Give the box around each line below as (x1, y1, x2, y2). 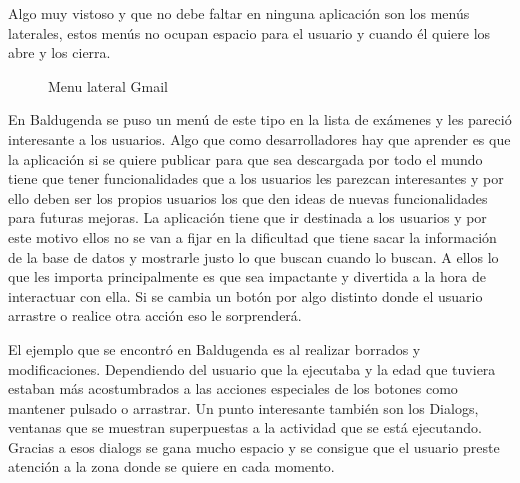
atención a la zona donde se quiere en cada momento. (8, 456, 335, 477)
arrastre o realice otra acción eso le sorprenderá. (8, 305, 302, 326)
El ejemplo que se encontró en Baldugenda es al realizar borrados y (8, 338, 421, 359)
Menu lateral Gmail (48, 75, 168, 96)
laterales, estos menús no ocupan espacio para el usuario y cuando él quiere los (8, 22, 491, 43)
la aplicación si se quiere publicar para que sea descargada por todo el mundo (8, 148, 483, 169)
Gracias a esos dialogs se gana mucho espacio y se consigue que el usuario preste (8, 436, 500, 457)
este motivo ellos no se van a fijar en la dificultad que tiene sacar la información (8, 226, 497, 247)
